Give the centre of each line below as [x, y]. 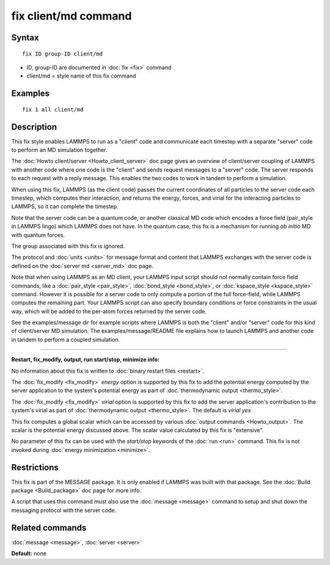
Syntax [25, 38]
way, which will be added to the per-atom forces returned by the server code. [109, 311]
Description [34, 127]
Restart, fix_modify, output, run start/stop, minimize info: [86, 360]
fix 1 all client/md [53, 109]
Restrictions [35, 467]
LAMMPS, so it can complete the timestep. [65, 206]
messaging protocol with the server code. [64, 510]
